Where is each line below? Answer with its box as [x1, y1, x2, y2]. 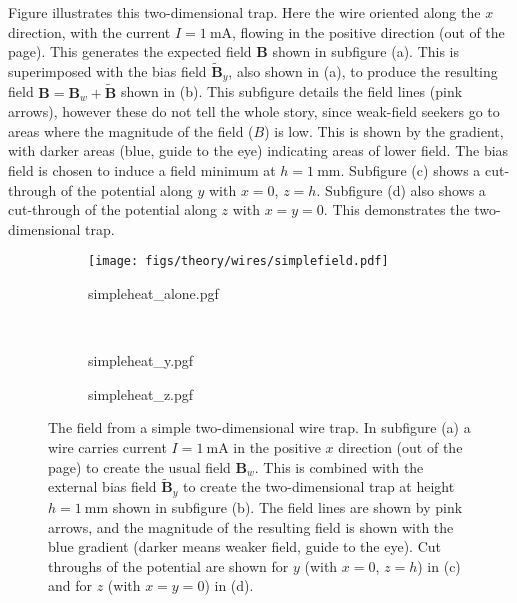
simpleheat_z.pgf [88, 383, 194, 404]
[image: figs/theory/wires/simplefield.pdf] [88, 254, 389, 269]
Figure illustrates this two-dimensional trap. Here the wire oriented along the [8, 2, 481, 22]
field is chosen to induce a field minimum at [8, 160, 276, 181]
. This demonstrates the [323, 199, 470, 220]
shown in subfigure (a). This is [272, 41, 460, 62]
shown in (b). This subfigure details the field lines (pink [120, 81, 463, 102]
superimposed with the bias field [8, 61, 207, 81]
